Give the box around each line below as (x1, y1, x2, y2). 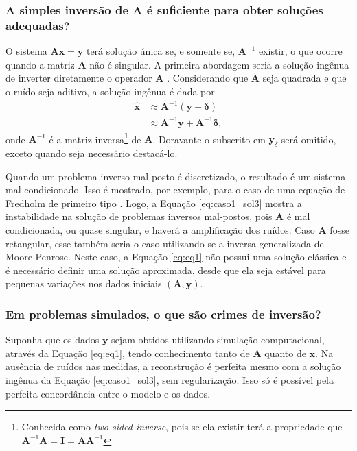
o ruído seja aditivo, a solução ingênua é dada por (5, 84, 215, 98)
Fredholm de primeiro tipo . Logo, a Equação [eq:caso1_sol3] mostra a (5, 195, 302, 210)
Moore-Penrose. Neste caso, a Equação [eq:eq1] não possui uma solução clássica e (5, 249, 347, 264)
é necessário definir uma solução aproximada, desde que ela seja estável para (5, 263, 326, 277)
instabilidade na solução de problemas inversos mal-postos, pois (5, 209, 273, 223)
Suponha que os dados (5, 332, 100, 347)
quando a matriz (5, 57, 75, 71)
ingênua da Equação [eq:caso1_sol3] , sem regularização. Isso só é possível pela (5, 372, 334, 387)
